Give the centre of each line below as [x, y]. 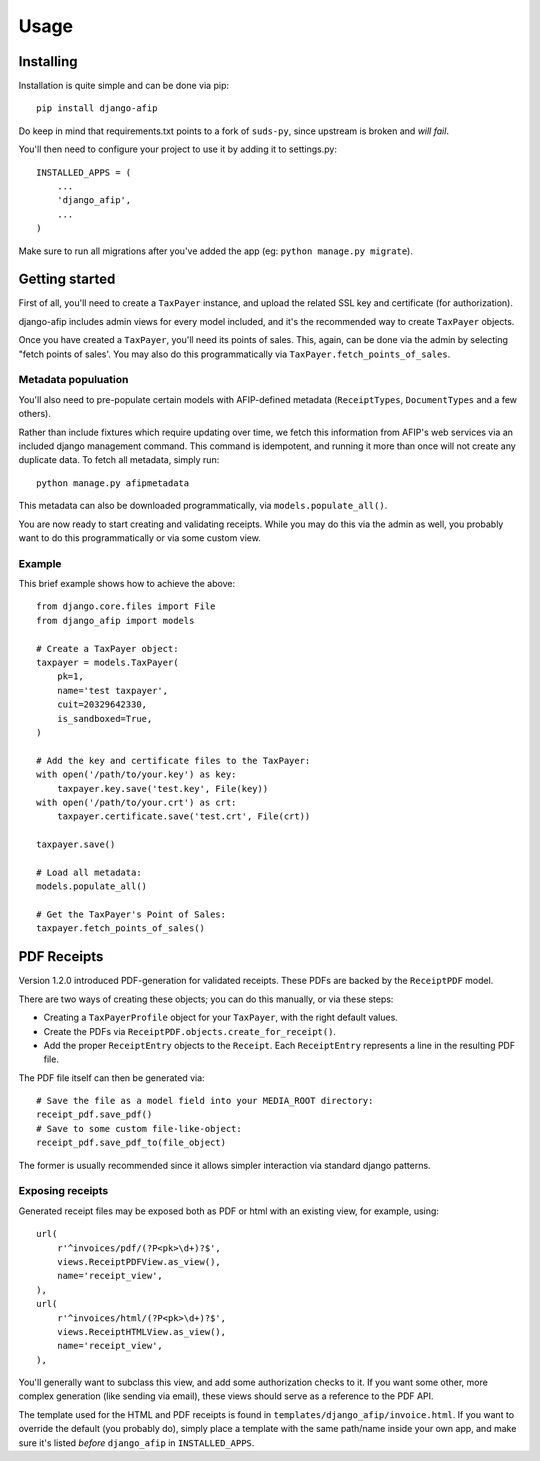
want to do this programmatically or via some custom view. [140, 537]
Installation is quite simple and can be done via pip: [124, 86]
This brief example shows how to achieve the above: [126, 584]
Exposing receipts [63, 1191]
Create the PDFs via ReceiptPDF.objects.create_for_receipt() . [190, 1031]
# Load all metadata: [89, 872]
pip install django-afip [97, 108]
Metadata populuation [73, 380]
